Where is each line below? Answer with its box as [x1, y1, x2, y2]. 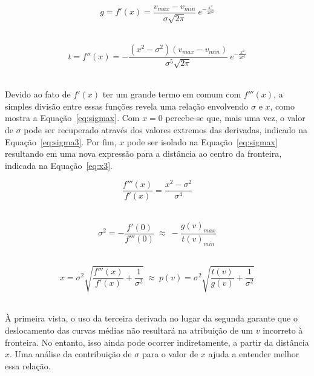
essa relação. [5, 359, 51, 372]
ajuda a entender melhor [208, 348, 299, 360]
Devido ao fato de [5, 88, 71, 101]
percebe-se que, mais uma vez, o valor [165, 111, 306, 124]
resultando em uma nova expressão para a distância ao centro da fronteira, [5, 147, 282, 160]
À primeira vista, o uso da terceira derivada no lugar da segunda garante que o [5, 312, 298, 325]
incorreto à [263, 323, 303, 336]
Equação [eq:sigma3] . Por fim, [5, 135, 117, 148]
